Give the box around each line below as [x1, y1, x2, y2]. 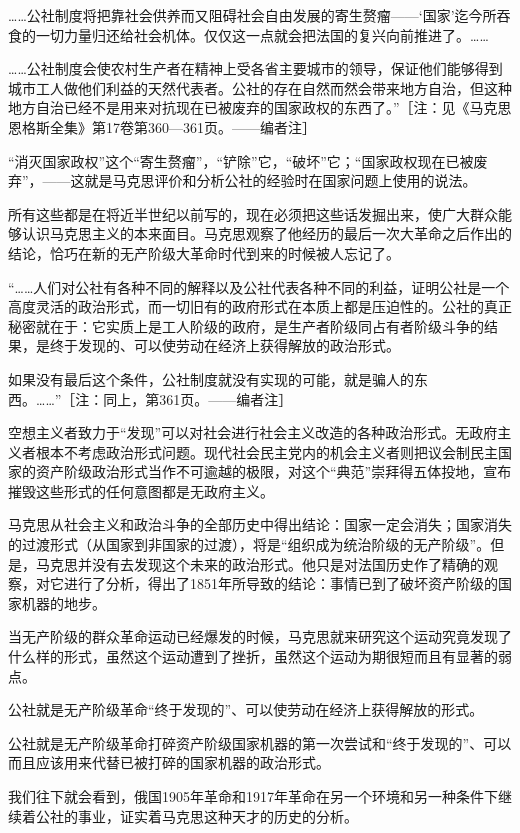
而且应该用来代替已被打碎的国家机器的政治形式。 [8, 752, 330, 773]
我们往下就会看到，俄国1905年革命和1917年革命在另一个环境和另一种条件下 [8, 786, 498, 806]
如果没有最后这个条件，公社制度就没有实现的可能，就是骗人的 [8, 368, 414, 389]
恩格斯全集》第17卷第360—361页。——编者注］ [8, 116, 316, 137]
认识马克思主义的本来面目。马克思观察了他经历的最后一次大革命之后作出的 [21, 223, 512, 244]
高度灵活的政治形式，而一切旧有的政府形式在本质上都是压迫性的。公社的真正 [8, 296, 512, 317]
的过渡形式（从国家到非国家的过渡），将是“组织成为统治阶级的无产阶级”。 [8, 534, 491, 555]
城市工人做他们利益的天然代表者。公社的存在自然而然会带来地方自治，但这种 [8, 77, 512, 98]
